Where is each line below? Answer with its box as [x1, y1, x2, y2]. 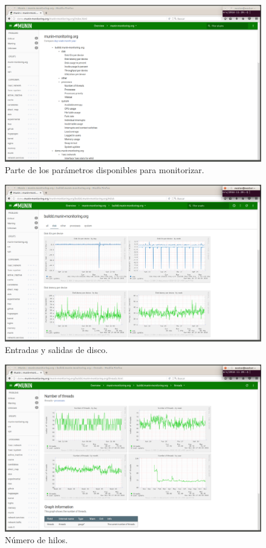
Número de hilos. [5, 533, 68, 546]
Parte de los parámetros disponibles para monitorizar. [5, 163, 204, 176]
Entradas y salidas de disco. [5, 343, 108, 356]
